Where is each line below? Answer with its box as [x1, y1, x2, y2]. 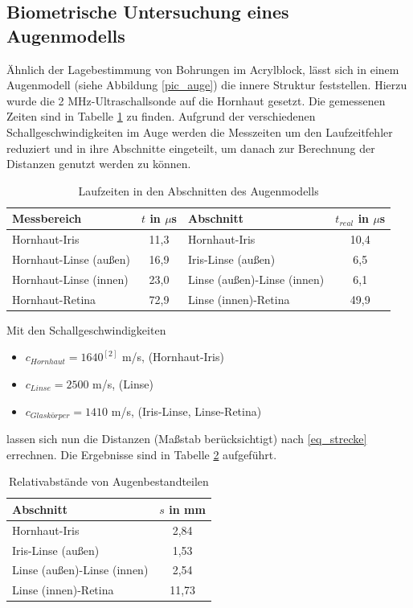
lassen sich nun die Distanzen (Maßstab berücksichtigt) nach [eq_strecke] [6, 430, 367, 447]
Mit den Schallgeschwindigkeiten [6, 321, 166, 338]
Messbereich [12, 210, 82, 227]
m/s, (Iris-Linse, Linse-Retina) [111, 402, 262, 419]
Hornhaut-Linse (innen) [12, 270, 129, 287]
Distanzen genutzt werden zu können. [6, 155, 191, 172]
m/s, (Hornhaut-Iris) [121, 348, 224, 365]
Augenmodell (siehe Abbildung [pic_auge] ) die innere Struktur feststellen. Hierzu [6, 76, 407, 93]
